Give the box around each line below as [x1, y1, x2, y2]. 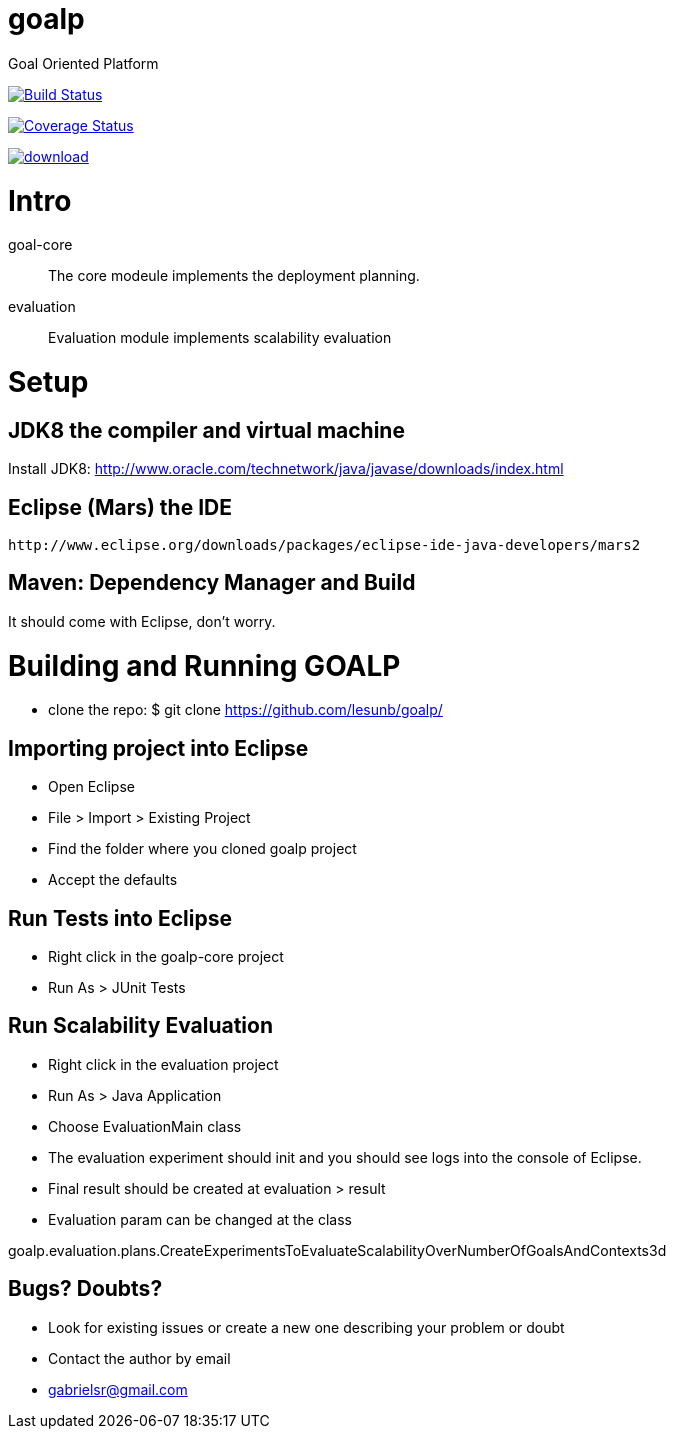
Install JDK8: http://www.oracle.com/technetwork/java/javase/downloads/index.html [8, 460, 564, 478]
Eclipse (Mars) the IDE [8, 494, 232, 520]
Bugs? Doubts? [8, 1276, 163, 1302]
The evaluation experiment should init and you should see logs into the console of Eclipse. [48, 1148, 642, 1166]
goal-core [8, 236, 73, 254]
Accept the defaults [48, 871, 178, 889]
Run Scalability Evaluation [8, 1013, 274, 1039]
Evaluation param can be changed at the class [48, 1210, 352, 1228]
